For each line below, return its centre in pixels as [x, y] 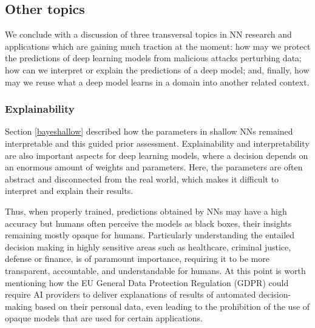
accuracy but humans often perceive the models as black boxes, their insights [148, 223]
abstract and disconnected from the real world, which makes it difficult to [142, 179]
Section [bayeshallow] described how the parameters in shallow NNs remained [149, 131]
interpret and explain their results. [69, 191]
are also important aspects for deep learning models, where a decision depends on [157, 155]
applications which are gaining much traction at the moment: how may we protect [158, 46]
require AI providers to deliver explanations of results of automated [130, 294]
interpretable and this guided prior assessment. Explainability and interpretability [157, 143]
